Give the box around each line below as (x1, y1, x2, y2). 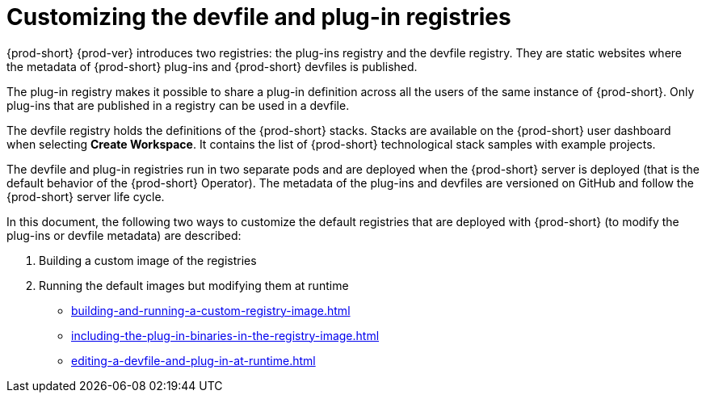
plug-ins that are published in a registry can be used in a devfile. (6, 98, 350, 112)
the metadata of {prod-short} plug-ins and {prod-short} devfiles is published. (6, 59, 418, 73)
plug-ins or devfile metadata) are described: (6, 228, 242, 242)
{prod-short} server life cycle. (6, 189, 165, 204)
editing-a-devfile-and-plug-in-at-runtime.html (71, 353, 316, 367)
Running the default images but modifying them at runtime (39, 278, 349, 292)
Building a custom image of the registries (39, 253, 257, 267)
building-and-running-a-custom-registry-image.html (71, 303, 351, 317)
